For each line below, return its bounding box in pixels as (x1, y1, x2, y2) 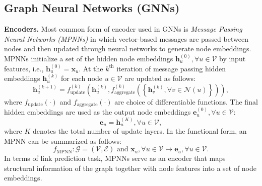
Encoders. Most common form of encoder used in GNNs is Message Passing (4, 24, 242, 34)
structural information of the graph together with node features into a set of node (4, 162, 257, 173)
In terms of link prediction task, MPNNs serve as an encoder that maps (4, 153, 226, 163)
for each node (60, 73, 103, 83)
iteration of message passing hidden (116, 63, 226, 73)
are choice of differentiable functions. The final (114, 96, 258, 107)
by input (219, 53, 246, 63)
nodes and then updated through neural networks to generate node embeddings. (4, 43, 251, 54)
